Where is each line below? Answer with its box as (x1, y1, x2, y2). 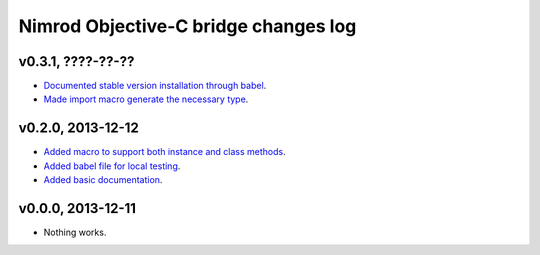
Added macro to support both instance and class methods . (43, 146, 286, 158)
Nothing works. (43, 226, 107, 239)
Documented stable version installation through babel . (43, 80, 267, 92)
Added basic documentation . (43, 174, 163, 186)
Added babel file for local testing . (43, 160, 181, 172)
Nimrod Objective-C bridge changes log (18, 15, 357, 37)
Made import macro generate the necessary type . (43, 93, 249, 105)
